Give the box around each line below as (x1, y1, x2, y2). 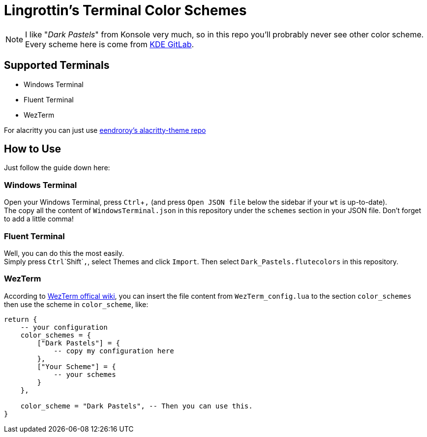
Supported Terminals (4, 59, 110, 72)
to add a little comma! (4, 215, 74, 223)
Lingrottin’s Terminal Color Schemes (4, 2, 247, 19)
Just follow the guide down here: (4, 163, 110, 172)
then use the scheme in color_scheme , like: (4, 300, 149, 309)
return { (4, 315, 37, 323)
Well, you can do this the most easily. (4, 249, 124, 257)
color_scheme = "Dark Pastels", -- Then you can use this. (20, 402, 253, 410)
